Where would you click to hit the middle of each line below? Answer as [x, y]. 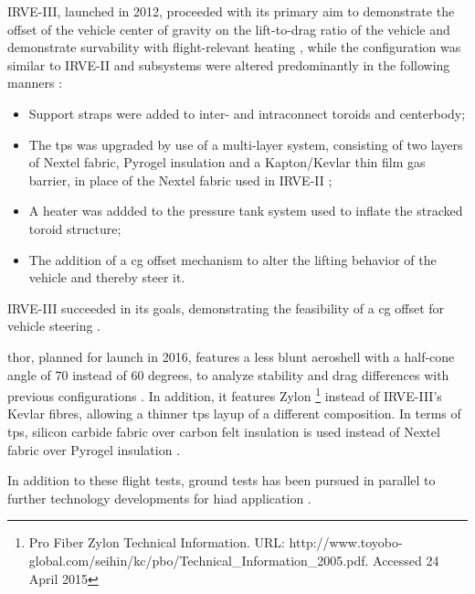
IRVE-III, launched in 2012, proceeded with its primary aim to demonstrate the [231, 11]
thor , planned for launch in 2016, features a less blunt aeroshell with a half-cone [231, 356]
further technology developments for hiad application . [159, 498]
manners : [35, 83]
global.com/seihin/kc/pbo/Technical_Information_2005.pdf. [199, 560]
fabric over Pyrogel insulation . [94, 449]
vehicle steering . [54, 326]
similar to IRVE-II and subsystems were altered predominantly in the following [229, 64]
